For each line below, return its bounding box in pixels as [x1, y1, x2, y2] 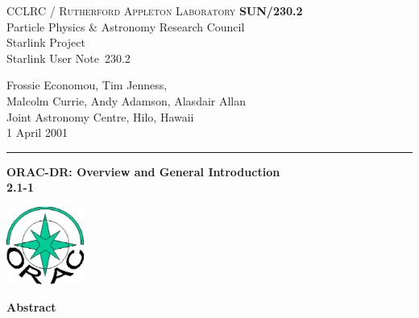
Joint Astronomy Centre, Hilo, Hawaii [6, 108, 194, 125]
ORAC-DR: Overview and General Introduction [6, 163, 280, 180]
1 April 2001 [6, 124, 68, 141]
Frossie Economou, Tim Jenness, [6, 76, 168, 93]
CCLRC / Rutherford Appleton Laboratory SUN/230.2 [6, 2, 303, 19]
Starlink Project [6, 34, 85, 51]
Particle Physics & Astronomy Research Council [6, 18, 245, 35]
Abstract [6, 298, 56, 315]
